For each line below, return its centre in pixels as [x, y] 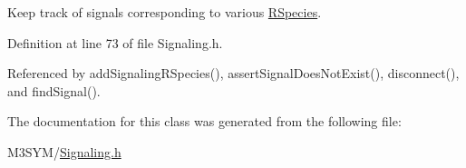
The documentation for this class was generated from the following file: [204, 121]
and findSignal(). [54, 90]
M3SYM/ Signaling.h [64, 151]
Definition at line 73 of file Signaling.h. [115, 42]
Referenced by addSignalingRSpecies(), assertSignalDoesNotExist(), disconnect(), [233, 73]
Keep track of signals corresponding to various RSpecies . [165, 12]
